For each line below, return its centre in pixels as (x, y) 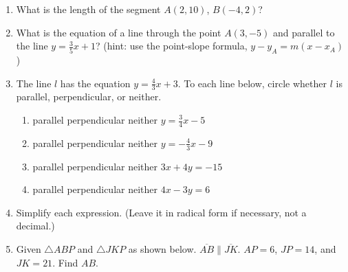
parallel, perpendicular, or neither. (89, 97)
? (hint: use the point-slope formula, (171, 46)
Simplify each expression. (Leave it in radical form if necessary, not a (161, 212)
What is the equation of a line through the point (119, 32)
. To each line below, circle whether (252, 83)
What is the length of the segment (88, 9)
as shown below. (162, 249)
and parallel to (304, 32)
